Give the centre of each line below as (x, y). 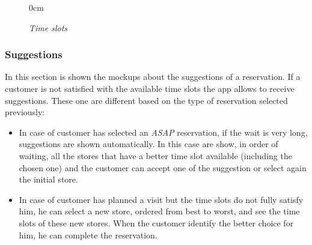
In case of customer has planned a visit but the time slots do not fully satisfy (161, 199)
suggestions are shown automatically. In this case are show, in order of (148, 144)
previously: (25, 112)
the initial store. (48, 179)
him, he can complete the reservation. (88, 234)
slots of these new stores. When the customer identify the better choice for (156, 222)
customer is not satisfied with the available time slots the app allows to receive (150, 88)
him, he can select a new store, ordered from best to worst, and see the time (159, 211)
